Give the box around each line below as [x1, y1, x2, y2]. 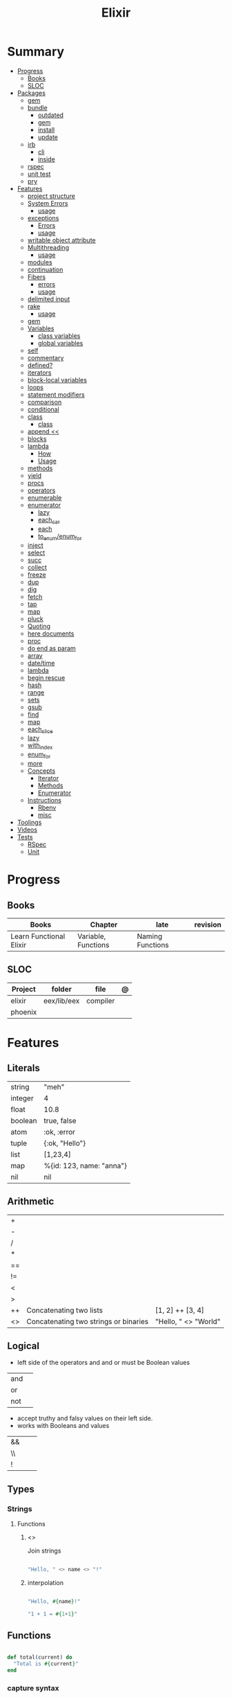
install [37, 125, 55, 134]
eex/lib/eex [43, 996, 80, 1006]
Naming [137, 931, 162, 941]
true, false [43, 1116, 77, 1125]
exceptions [27, 213, 59, 222]
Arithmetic [7, 1196, 55, 1208]
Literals [7, 1062, 40, 1074]
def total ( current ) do [7, 1654, 72, 1661]
